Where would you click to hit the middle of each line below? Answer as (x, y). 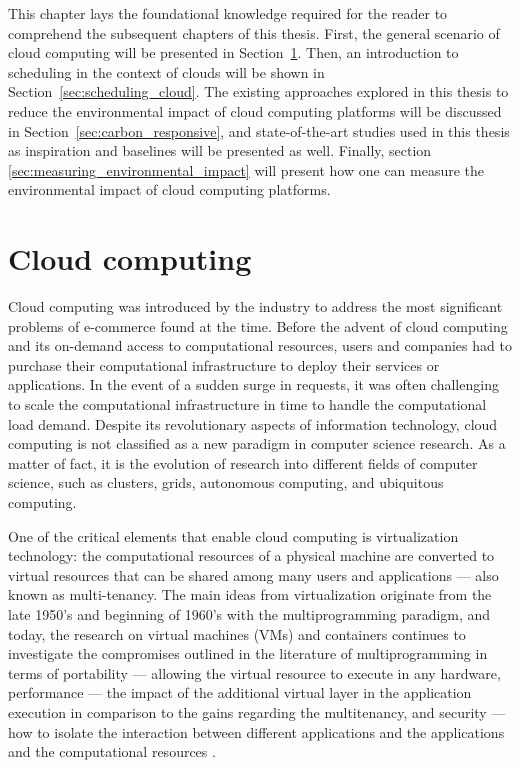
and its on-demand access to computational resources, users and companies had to (260, 345)
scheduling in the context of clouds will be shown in (166, 71)
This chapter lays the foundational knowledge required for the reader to (228, 13)
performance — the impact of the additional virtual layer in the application (240, 692)
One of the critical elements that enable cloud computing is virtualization (233, 535)
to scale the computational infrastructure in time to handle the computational (247, 404)
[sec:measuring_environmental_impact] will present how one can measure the (246, 169)
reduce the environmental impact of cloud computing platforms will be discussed (255, 110)
